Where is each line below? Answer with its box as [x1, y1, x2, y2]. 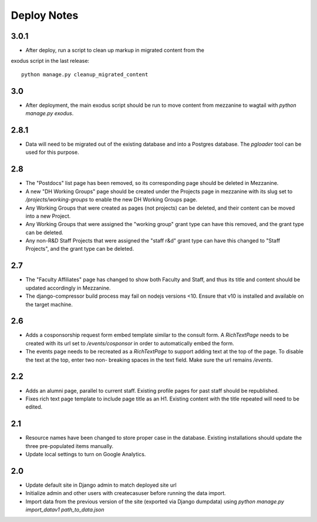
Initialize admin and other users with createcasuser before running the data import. [25, 490, 226, 497]
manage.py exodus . [25, 110, 74, 117]
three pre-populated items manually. [25, 442, 114, 449]
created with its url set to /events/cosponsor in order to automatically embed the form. [25, 339, 234, 346]
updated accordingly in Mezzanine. [25, 284, 111, 291]
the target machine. [25, 301, 73, 308]
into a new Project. [25, 212, 71, 220]
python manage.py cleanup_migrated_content [21, 71, 149, 78]
